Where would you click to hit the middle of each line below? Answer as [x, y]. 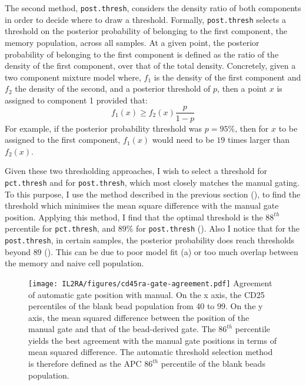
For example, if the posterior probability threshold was [104, 128]
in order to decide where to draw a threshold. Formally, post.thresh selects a [146, 19]
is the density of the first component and [227, 77]
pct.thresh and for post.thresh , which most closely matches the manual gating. [152, 182]
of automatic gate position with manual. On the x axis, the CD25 [147, 294]
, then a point [242, 88]
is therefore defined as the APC [85, 364]
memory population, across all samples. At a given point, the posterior [132, 42]
